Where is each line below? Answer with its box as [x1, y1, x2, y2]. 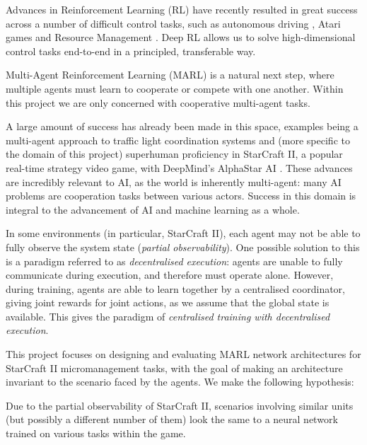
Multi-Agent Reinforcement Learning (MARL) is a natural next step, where [6, 67, 334, 82]
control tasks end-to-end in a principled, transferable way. [6, 43, 256, 58]
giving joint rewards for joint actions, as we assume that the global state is [6, 295, 330, 310]
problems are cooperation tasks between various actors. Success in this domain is [6, 188, 356, 203]
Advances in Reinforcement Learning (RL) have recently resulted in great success [6, 2, 358, 16]
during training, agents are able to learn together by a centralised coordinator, [6, 281, 346, 296]
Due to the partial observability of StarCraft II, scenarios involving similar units [6, 398, 354, 412]
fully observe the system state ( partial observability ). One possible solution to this [6, 239, 360, 254]
